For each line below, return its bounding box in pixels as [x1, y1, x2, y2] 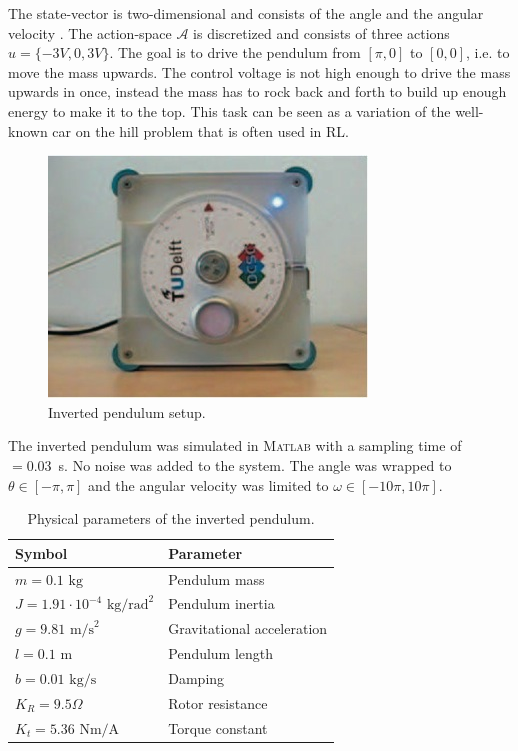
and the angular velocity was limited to [88, 474, 329, 495]
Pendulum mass [168, 568, 265, 589]
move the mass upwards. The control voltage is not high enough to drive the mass [8, 61, 511, 82]
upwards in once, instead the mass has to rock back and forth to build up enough [8, 81, 507, 102]
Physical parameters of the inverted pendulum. [27, 508, 315, 529]
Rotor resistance [168, 692, 268, 713]
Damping [168, 667, 225, 688]
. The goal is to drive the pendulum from [109, 42, 361, 63]
